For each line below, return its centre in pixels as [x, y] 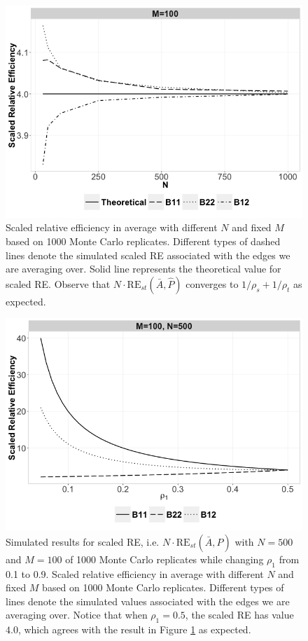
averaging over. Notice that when [77, 615]
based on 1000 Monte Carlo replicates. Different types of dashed [143, 241]
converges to [212, 283]
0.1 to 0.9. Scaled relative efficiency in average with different [135, 573]
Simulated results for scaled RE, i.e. [83, 541]
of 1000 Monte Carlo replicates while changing [164, 559]
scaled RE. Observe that [58, 283]
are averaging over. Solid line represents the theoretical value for [143, 269]
